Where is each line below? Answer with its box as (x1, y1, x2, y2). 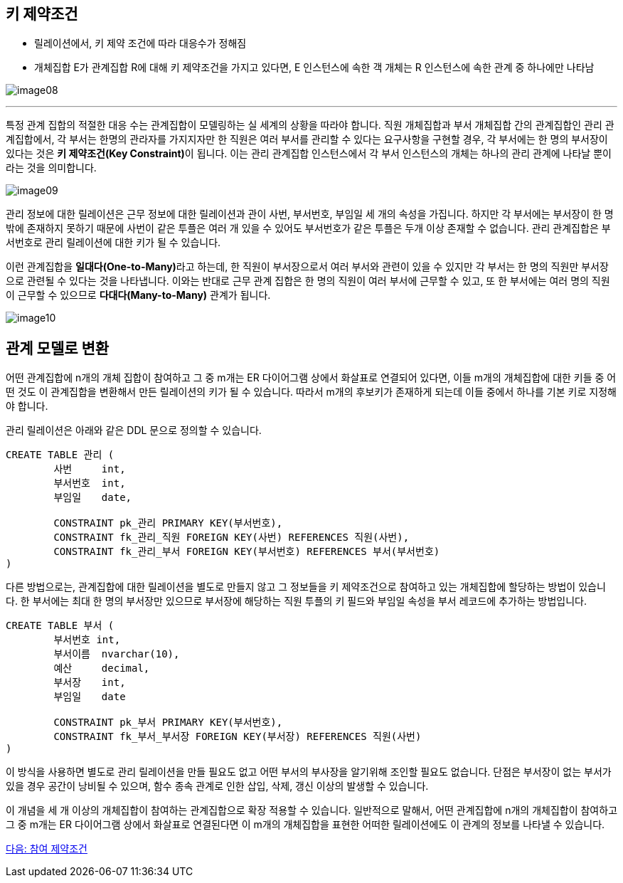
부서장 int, (53, 677, 126, 689)
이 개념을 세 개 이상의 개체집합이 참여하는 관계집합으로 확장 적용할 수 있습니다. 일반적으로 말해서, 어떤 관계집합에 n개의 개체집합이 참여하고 (6, 804, 618, 817)
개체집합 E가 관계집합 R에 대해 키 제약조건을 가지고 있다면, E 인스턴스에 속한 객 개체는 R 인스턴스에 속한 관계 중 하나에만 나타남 (34, 61, 595, 74)
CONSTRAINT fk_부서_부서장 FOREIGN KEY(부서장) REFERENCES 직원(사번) (53, 731, 422, 743)
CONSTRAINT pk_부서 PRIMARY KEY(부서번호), (53, 717, 283, 729)
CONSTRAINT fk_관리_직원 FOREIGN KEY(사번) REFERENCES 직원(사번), (53, 532, 410, 544)
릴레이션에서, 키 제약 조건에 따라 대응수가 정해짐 (34, 37, 247, 50)
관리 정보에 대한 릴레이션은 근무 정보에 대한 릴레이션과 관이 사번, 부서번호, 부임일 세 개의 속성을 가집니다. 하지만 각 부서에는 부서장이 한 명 (6, 208, 614, 221)
